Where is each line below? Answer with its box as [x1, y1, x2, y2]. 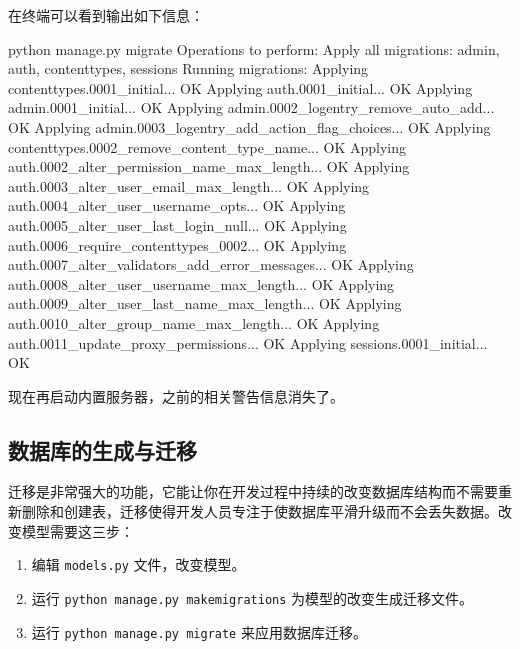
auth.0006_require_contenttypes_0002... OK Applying [8, 234, 347, 255]
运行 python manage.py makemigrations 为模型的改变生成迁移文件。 [31, 587, 474, 608]
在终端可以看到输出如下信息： [8, 5, 204, 25]
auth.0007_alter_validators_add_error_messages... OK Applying [8, 254, 414, 275]
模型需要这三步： [21, 520, 134, 541]
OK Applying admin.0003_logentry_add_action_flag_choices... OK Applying [8, 116, 491, 137]
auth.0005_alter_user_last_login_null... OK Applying [8, 214, 347, 235]
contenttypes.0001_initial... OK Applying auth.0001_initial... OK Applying [8, 77, 473, 98]
